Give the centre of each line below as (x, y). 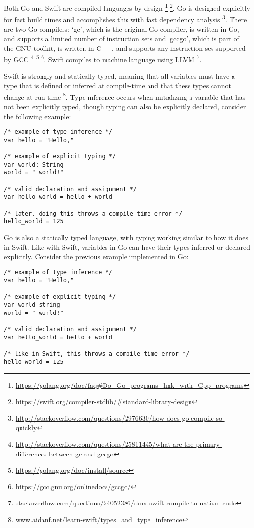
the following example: (38, 116)
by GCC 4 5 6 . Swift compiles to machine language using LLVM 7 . (103, 59)
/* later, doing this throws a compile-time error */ (93, 213)
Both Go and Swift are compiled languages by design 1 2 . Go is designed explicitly (127, 7)
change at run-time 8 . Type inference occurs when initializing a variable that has (125, 96)
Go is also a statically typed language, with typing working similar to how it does (126, 237)
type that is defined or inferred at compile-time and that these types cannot (118, 85)
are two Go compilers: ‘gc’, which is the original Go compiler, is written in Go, (122, 29)
